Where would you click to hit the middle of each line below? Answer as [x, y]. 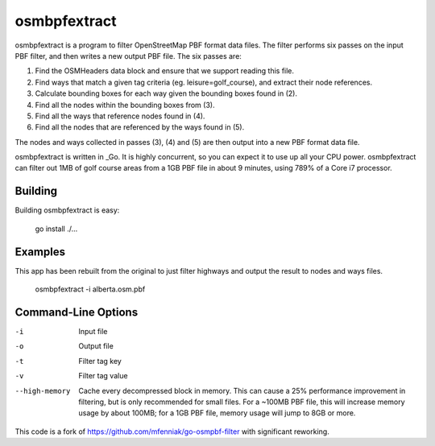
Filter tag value [103, 376]
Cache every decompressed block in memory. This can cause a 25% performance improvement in [242, 390]
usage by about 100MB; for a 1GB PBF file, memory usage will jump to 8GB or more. [217, 413]
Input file [93, 331]
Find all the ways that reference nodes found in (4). [120, 116]
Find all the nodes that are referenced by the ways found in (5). [140, 127]
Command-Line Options [77, 312]
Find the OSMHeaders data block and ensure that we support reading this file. [164, 71]
